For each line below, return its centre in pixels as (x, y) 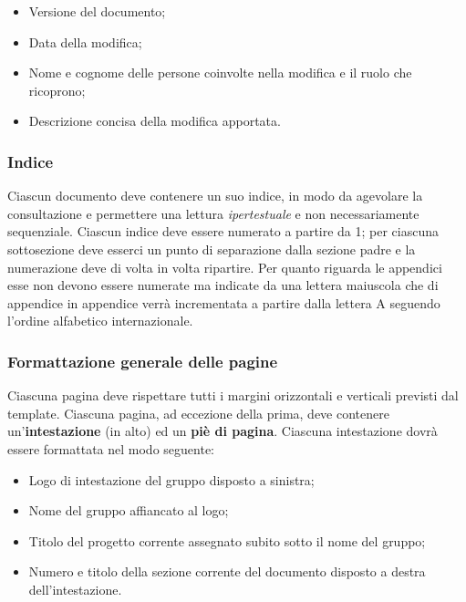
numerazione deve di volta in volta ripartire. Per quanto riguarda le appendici (225, 267)
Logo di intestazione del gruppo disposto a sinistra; (171, 479)
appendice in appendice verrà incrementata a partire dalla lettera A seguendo (224, 302)
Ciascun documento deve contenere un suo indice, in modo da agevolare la (215, 196)
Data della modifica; (85, 42)
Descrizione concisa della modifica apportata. (155, 121)
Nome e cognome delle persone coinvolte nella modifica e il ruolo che (220, 73)
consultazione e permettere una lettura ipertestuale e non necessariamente (213, 213)
